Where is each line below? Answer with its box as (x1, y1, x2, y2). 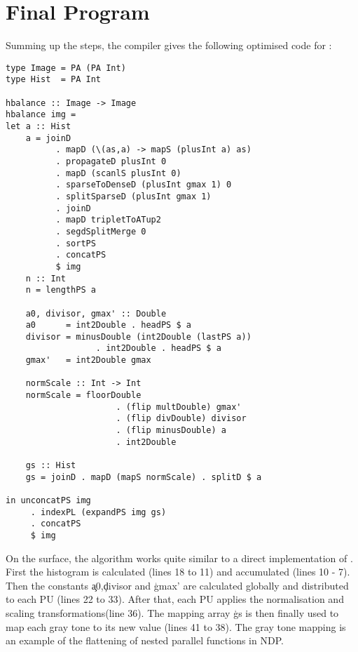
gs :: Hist (25, 460, 76, 471)
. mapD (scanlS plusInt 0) (55, 168, 181, 178)
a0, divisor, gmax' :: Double (25, 308, 167, 319)
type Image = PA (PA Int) (6, 62, 126, 73)
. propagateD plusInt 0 (55, 156, 167, 166)
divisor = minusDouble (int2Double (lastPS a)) (25, 331, 252, 342)
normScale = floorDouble (25, 390, 142, 401)
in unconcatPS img (6, 495, 91, 505)
